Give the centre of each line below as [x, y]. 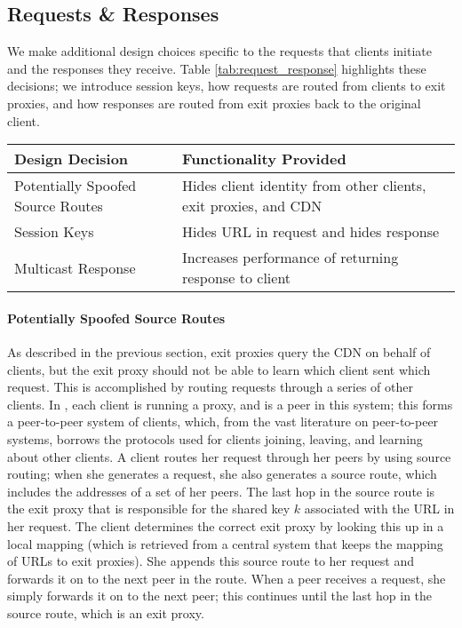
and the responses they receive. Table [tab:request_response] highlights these [217, 68]
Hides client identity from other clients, [304, 186]
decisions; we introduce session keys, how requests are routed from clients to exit [227, 86]
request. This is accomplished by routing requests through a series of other [211, 387]
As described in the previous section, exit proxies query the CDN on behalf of [219, 351]
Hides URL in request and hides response [311, 232]
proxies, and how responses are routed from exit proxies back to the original [214, 103]
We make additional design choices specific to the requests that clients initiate [220, 51]
